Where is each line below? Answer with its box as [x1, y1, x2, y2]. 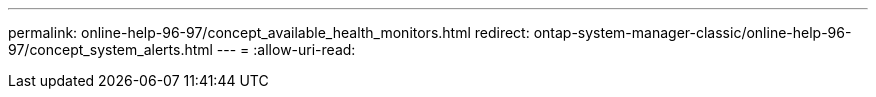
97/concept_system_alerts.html [8, 41, 213, 58]
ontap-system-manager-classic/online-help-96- [533, 24, 852, 41]
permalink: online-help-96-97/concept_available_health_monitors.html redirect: [8, 24, 530, 41]
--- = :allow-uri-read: [216, 41, 356, 58]
